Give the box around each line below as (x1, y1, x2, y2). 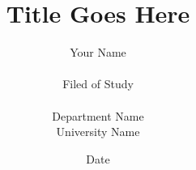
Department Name (52, 107, 144, 124)
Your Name (70, 44, 126, 61)
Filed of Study (62, 75, 134, 92)
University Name (56, 123, 140, 140)
